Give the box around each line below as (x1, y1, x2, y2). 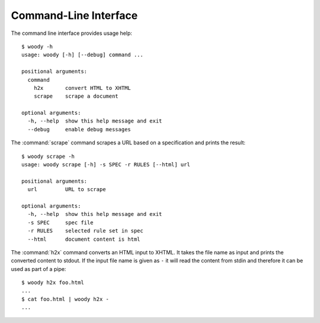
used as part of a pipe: (11, 265, 66, 272)
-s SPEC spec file (27, 219, 94, 226)
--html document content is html (27, 235, 140, 243)
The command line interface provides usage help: (11, 30, 133, 37)
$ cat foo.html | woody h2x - (21, 296, 110, 302)
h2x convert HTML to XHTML (33, 85, 132, 91)
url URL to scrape (27, 186, 106, 193)
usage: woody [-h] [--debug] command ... (21, 51, 143, 59)
